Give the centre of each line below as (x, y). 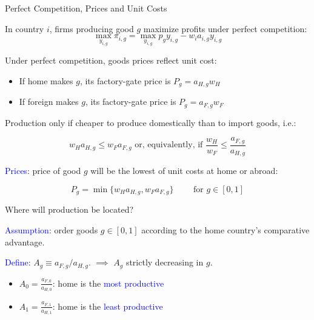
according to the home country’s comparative (225, 230)
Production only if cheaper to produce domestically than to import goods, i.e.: (151, 122)
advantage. (25, 242)
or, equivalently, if (169, 145)
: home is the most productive (108, 283)
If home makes (46, 80)
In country (25, 28)
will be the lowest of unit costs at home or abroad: (184, 171)
